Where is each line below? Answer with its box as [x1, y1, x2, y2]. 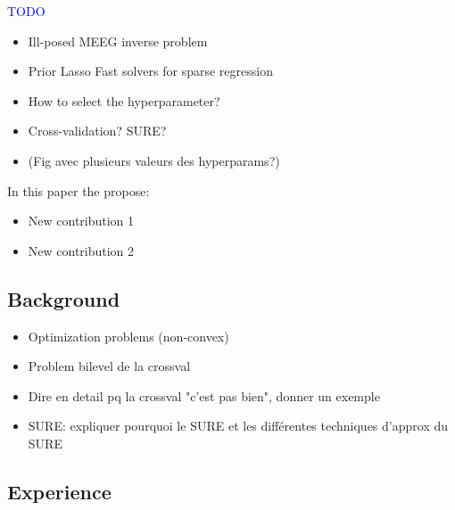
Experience [7, 477, 112, 505]
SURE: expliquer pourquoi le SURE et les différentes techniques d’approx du [28, 416, 448, 435]
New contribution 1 [28, 211, 135, 230]
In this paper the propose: [7, 181, 150, 200]
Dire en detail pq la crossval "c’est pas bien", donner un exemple [28, 386, 380, 405]
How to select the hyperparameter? [28, 91, 220, 110]
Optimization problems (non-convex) [28, 326, 229, 345]
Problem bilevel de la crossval [28, 357, 191, 375]
